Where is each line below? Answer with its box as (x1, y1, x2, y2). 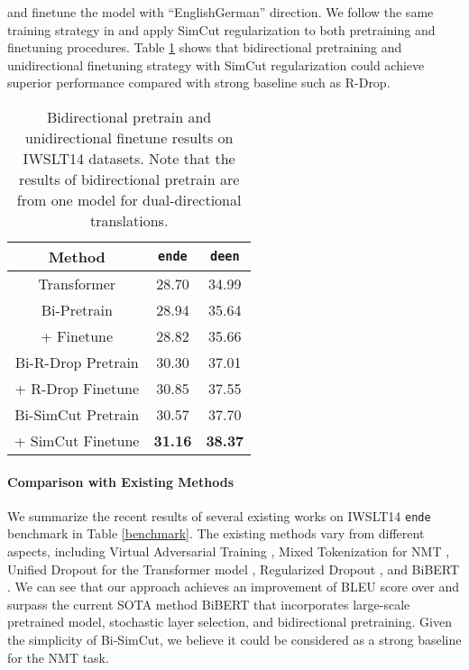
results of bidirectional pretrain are (18, 168, 240, 189)
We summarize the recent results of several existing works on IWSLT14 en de (7, 506, 431, 525)
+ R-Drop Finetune (14, 377, 140, 399)
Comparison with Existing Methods (7, 472, 234, 491)
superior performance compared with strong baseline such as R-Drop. (7, 73, 391, 92)
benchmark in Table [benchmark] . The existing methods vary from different (7, 524, 425, 543)
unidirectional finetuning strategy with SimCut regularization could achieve (7, 55, 425, 74)
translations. (89, 209, 169, 231)
